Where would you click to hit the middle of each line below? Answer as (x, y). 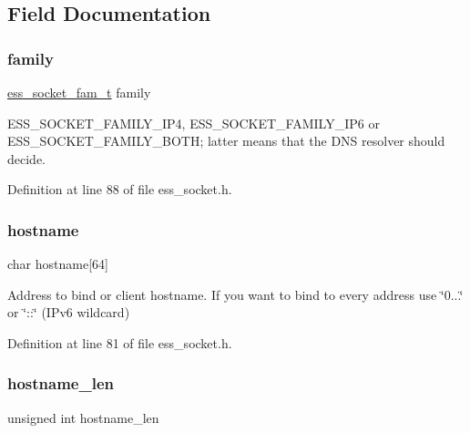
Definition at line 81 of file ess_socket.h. (120, 342)
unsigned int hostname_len (83, 417)
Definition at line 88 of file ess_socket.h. (120, 189)
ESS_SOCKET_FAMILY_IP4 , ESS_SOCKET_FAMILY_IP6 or (194, 123)
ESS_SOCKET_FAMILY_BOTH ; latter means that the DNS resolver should (226, 141)
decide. (26, 158)
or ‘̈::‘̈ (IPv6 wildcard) (69, 312)
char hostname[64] (58, 264)
